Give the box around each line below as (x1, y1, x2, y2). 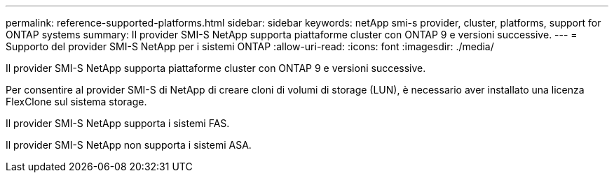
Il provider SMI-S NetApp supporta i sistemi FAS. (6, 117, 230, 129)
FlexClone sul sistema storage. (6, 96, 147, 107)
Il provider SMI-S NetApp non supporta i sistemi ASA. (6, 139, 252, 151)
